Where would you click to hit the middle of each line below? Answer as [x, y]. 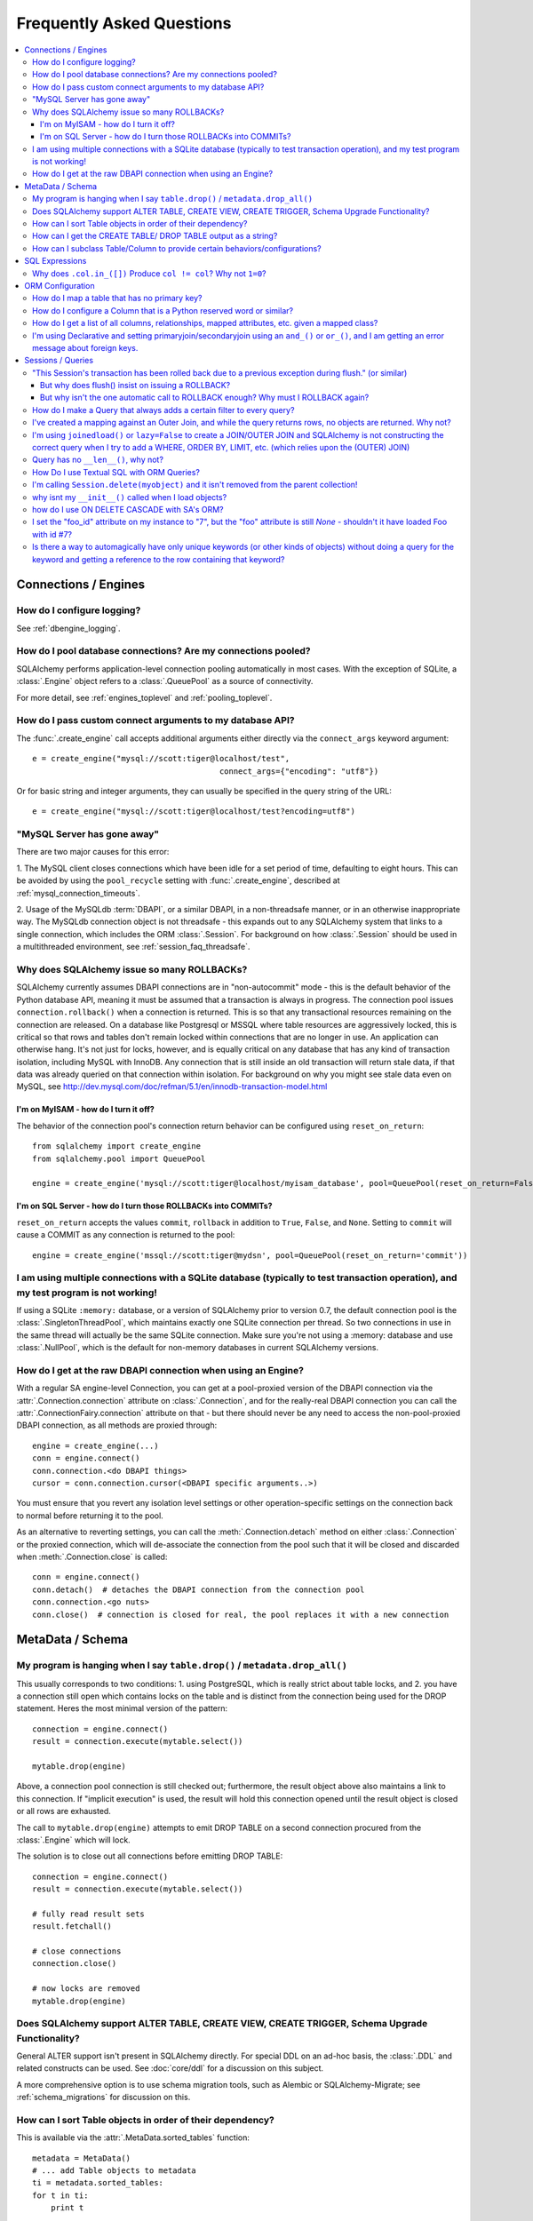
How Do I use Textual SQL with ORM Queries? [116, 472]
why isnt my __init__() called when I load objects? [130, 497]
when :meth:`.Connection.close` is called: [92, 1556]
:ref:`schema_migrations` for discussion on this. [103, 2098]
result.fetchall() [72, 1926]
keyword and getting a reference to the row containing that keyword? [159, 559]
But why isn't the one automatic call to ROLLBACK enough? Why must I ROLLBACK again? [205, 398]
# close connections [77, 1951]
